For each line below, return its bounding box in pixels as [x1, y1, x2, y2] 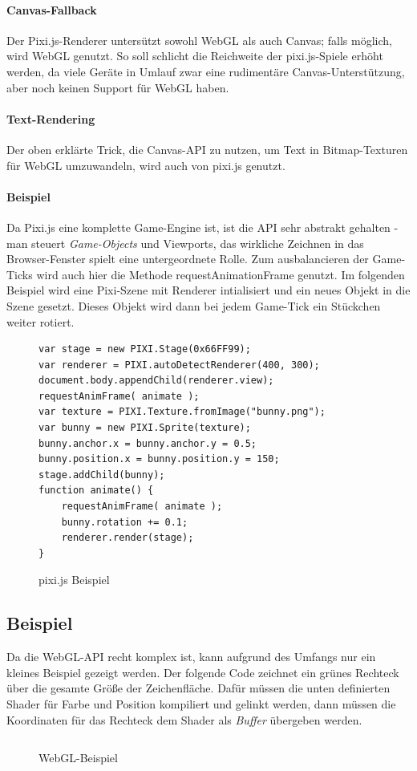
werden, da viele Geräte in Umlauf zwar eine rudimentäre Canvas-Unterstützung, [6, 63, 405, 79]
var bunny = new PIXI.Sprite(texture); [38, 422, 251, 434]
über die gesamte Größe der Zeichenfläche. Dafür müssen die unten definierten [6, 680, 391, 696]
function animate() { [38, 485, 154, 497]
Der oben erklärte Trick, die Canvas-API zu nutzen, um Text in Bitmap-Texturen [6, 140, 408, 157]
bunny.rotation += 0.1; [61, 516, 188, 528]
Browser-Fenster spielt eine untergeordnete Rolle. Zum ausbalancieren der [6, 250, 369, 267]
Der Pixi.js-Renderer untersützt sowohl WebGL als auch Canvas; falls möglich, [6, 31, 392, 48]
